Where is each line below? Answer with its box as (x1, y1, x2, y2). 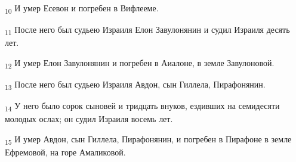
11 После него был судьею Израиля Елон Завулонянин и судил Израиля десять (5, 23, 290, 37)
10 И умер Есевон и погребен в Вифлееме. (5, 2, 159, 15)
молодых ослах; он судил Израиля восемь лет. (5, 113, 173, 125)
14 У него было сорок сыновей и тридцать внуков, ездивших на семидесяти (5, 99, 280, 113)
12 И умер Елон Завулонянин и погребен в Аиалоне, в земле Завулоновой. (5, 56, 275, 70)
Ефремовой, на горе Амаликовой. (5, 145, 126, 158)
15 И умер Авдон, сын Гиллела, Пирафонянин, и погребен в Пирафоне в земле (5, 132, 292, 147)
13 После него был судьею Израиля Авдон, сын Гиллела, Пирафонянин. (5, 77, 266, 92)
